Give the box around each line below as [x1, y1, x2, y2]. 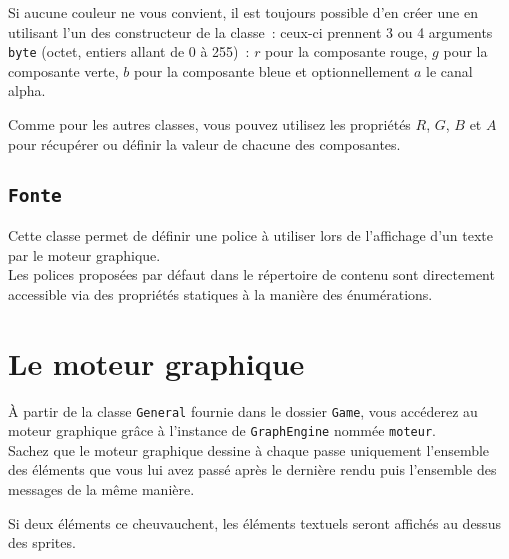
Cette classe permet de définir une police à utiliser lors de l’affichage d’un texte [8, 225, 493, 245]
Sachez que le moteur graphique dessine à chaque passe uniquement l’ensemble [8, 439, 490, 460]
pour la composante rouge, [265, 41, 428, 62]
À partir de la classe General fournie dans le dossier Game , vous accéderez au [8, 400, 478, 421]
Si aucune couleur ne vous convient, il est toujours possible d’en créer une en [8, 2, 478, 22]
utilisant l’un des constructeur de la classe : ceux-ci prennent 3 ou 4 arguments [8, 21, 493, 42]
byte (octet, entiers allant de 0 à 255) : [8, 41, 250, 62]
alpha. [8, 80, 46, 101]
